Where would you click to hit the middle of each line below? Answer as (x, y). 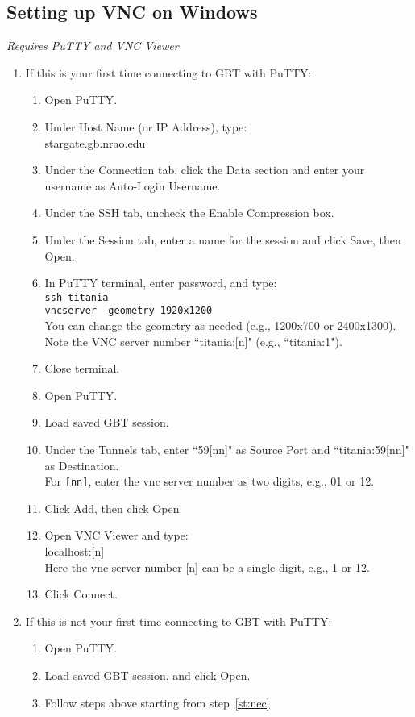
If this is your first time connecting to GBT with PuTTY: (168, 72)
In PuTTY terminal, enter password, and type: (161, 283)
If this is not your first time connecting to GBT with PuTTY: (178, 621)
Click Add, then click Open (112, 508)
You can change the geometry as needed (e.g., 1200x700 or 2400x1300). (220, 325)
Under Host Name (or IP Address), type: (146, 126)
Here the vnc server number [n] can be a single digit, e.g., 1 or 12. (207, 567)
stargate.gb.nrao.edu (95, 142)
